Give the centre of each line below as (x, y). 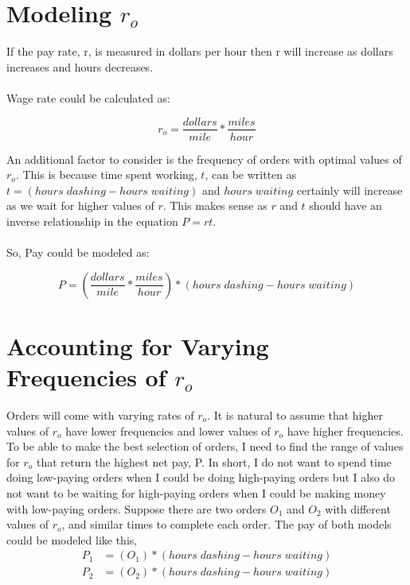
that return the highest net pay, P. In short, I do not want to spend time (214, 461)
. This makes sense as (215, 205)
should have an (346, 205)
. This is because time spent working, (106, 174)
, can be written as (251, 174)
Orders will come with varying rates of (100, 415)
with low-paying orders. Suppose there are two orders (137, 508)
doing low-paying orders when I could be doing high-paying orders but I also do (201, 477)
